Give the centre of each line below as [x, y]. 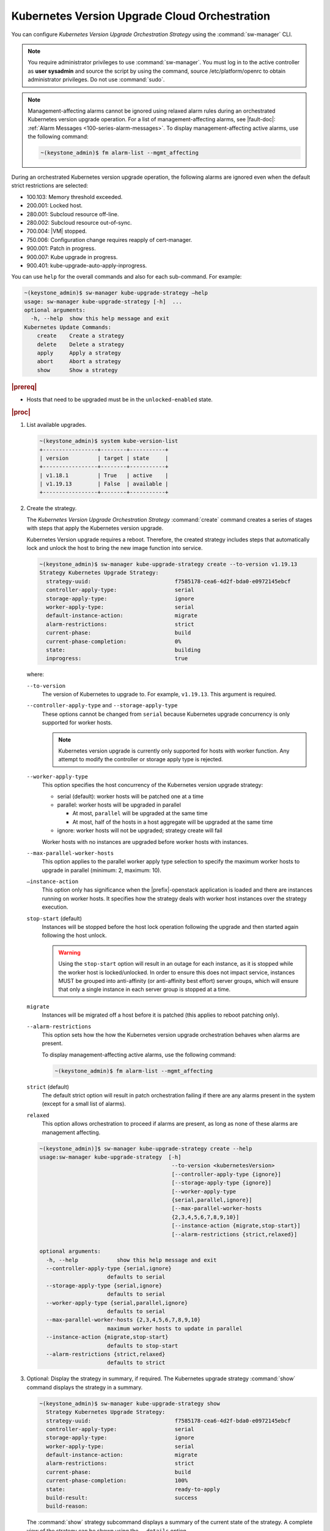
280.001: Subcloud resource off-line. [73, 214]
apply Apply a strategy [79, 353]
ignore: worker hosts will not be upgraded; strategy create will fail [140, 830]
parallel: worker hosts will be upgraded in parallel [119, 805]
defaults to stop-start [143, 1345]
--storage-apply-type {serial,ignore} [104, 1285]
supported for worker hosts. [77, 723]
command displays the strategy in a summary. [85, 1387]
